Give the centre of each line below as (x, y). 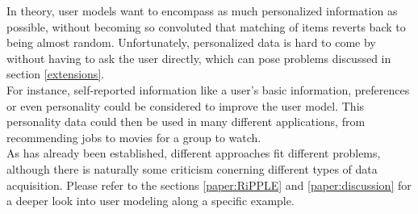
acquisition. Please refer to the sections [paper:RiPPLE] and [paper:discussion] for (209, 185)
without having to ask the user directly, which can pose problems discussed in (199, 58)
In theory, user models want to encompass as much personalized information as (202, 10)
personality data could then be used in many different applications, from (186, 122)
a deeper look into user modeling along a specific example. (150, 201)
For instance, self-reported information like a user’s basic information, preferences (208, 89)
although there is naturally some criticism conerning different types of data (192, 168)
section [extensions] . (56, 74)
